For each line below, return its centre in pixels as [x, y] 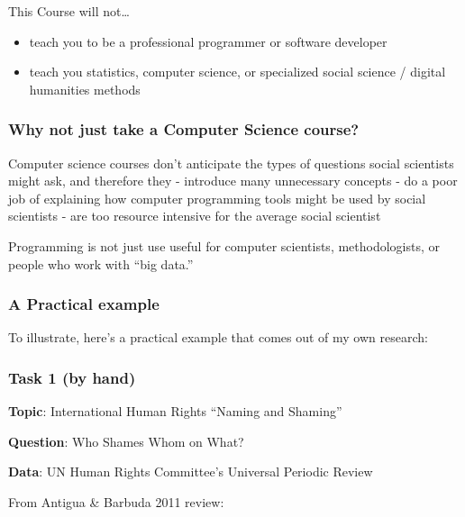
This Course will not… [69, 11]
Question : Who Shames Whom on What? [126, 441]
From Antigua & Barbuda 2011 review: [116, 501]
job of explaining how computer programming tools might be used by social [217, 198]
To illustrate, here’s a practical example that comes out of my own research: [218, 337]
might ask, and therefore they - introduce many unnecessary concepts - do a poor [233, 181]
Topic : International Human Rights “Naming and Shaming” [175, 411]
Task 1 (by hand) [72, 377]
